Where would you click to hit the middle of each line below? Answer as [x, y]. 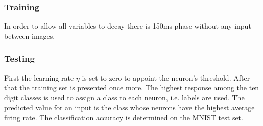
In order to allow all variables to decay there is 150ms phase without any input [128, 26]
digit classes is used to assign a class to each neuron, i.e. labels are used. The [124, 97]
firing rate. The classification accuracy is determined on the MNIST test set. [124, 117]
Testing [19, 58]
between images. [30, 35]
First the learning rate [39, 77]
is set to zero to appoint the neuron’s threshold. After [166, 77]
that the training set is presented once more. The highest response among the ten [132, 87]
